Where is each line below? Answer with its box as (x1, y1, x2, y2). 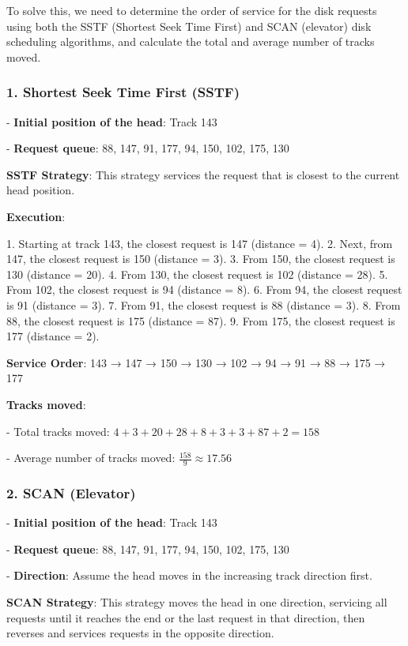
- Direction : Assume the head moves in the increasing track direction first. (6, 567, 372, 584)
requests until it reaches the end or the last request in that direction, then (6, 609, 365, 625)
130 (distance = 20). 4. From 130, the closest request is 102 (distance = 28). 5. (6, 265, 388, 282)
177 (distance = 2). (6, 328, 100, 344)
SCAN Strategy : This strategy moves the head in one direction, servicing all (6, 593, 387, 610)
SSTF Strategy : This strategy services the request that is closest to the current (6, 166, 400, 182)
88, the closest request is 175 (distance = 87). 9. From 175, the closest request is (6, 312, 395, 329)
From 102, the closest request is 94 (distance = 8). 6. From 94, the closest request (6, 281, 402, 298)
